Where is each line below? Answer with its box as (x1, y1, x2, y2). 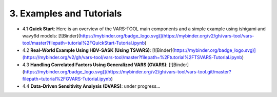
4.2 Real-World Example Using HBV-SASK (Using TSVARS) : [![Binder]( (22, 47, 174, 53)
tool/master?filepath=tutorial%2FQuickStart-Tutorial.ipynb (22, 40, 145, 46)
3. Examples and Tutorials (9, 8, 122, 19)
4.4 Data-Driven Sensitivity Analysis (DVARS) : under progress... (22, 83, 161, 89)
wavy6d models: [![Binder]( (22, 32, 81, 38)
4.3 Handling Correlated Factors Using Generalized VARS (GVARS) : (22, 62, 168, 68)
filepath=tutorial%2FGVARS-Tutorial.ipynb (22, 76, 111, 82)
